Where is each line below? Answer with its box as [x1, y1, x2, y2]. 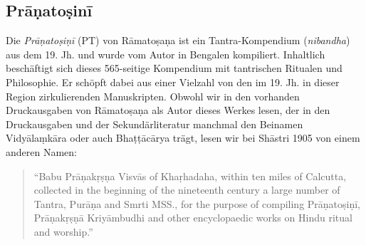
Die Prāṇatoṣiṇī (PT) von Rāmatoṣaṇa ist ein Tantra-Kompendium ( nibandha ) [6, 33, 350, 48]
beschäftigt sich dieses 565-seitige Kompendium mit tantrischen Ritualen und [6, 61, 343, 75]
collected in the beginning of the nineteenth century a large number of [33, 182, 340, 197]
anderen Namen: [6, 144, 77, 159]
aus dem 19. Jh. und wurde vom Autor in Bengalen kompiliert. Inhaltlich [6, 46, 325, 61]
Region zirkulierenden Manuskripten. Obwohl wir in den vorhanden [6, 88, 300, 103]
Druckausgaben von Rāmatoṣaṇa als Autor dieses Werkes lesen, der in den [6, 103, 330, 118]
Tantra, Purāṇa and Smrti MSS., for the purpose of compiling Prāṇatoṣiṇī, [33, 196, 361, 211]
